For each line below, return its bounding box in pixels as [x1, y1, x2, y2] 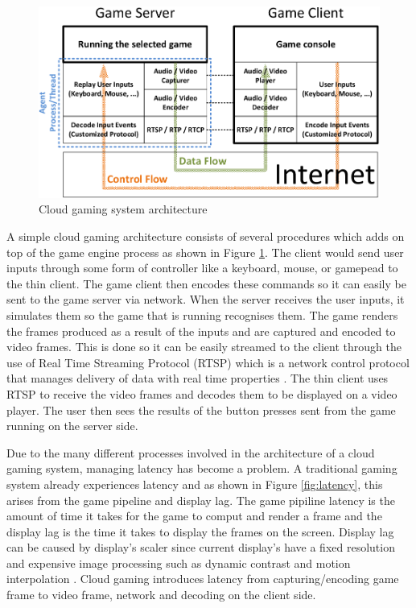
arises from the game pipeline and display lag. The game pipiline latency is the [6, 491, 395, 508]
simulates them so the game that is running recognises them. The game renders [6, 306, 398, 323]
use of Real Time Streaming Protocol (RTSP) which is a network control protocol [6, 354, 410, 370]
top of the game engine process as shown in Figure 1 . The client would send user [6, 243, 404, 260]
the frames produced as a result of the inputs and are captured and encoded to [6, 322, 396, 339]
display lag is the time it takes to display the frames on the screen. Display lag [6, 523, 394, 540]
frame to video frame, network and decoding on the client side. [6, 586, 316, 603]
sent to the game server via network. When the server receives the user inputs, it [6, 291, 405, 308]
